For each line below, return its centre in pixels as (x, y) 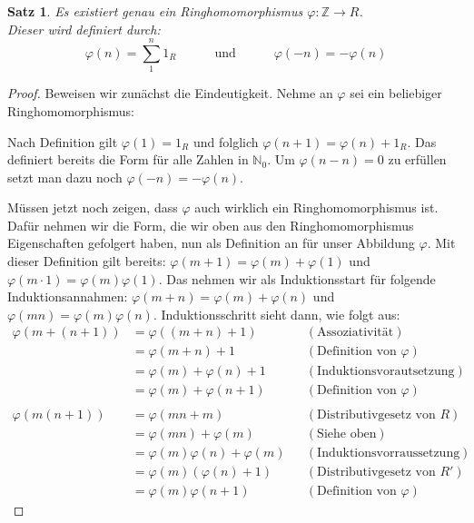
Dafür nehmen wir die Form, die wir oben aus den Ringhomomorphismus (211, 225)
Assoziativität (355, 333)
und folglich (226, 141)
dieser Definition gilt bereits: (87, 261)
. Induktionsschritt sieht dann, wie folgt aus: (276, 314)
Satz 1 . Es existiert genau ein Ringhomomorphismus (155, 11)
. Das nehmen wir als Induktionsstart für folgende (297, 278)
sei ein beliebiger (396, 93)
